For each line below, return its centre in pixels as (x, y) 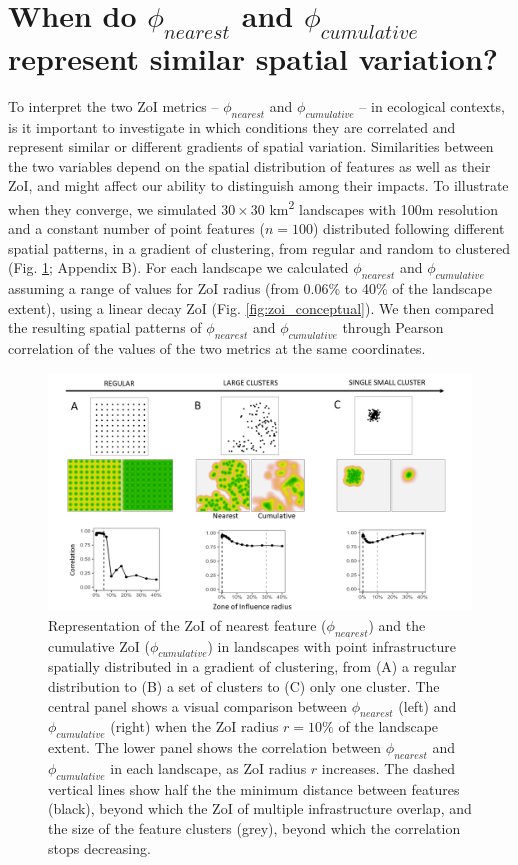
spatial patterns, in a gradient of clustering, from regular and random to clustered (259, 247)
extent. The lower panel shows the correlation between (215, 747)
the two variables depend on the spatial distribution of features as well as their (249, 165)
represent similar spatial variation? (253, 57)
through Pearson (393, 327)
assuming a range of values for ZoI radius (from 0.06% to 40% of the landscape (250, 288)
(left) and (427, 705)
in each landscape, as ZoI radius (208, 767)
